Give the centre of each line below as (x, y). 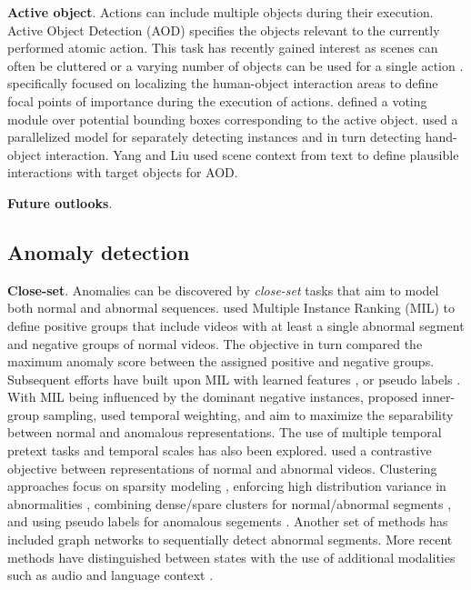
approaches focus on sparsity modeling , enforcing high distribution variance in (227, 486)
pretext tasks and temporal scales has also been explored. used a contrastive (220, 450)
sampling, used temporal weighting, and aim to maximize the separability (248, 414)
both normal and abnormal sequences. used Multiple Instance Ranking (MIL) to (231, 308)
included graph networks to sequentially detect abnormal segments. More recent (230, 540)
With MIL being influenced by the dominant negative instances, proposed (213, 397)
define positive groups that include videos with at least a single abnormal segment (236, 325)
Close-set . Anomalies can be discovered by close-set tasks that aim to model (223, 290)
